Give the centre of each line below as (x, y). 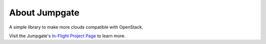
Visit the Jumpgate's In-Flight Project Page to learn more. (67, 36)
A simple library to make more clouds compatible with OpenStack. (76, 27)
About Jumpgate (44, 13)
